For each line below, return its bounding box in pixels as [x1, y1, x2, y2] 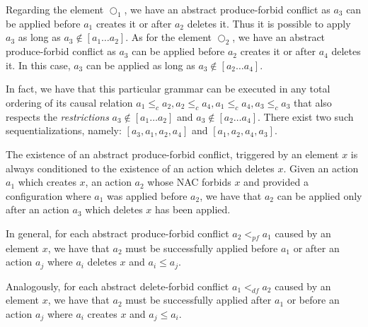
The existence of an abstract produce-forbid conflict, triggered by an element [6, 146, 339, 161]
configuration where [6, 188, 91, 203]
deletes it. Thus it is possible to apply [187, 16, 351, 30]
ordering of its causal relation [6, 95, 133, 109]
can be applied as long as [86, 57, 195, 72]
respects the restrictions [6, 109, 109, 124]
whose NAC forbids [147, 174, 231, 189]
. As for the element [125, 30, 212, 44]
